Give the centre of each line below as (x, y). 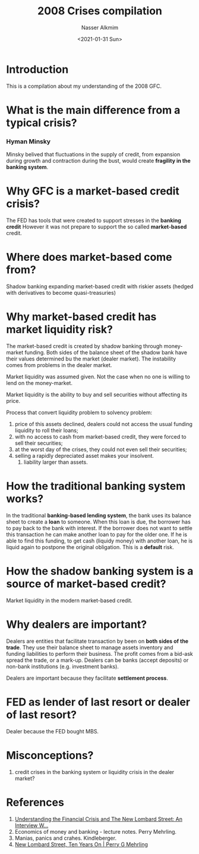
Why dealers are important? (77, 625)
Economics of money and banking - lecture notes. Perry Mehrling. (96, 831)
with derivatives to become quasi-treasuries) (61, 293)
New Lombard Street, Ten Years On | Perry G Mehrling (81, 844)
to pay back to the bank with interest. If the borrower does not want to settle (99, 528)
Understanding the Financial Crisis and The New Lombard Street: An (99, 819)
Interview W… (31, 825)
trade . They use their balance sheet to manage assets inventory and (90, 647)
